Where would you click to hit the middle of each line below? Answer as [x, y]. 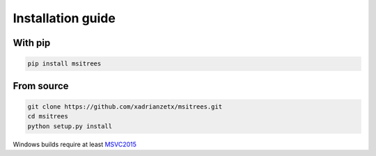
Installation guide [64, 18]
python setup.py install [70, 126]
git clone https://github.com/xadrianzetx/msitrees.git [125, 107]
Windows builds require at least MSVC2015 [75, 144]
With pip [32, 43]
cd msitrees [48, 116]
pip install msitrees [64, 64]
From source [41, 86]
